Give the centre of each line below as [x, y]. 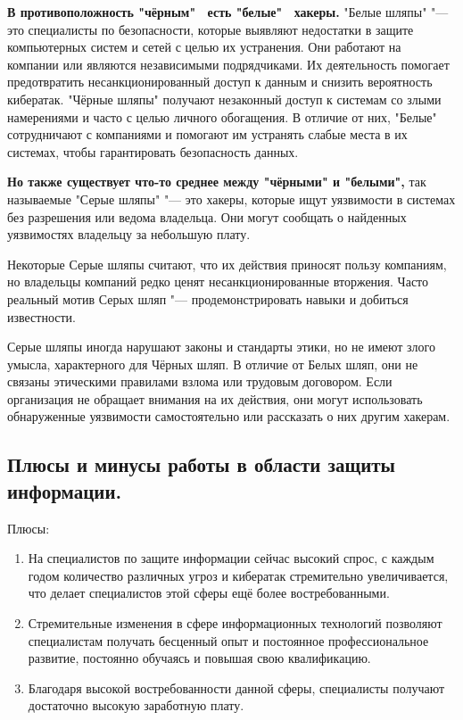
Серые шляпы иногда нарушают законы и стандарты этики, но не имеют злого [221, 347]
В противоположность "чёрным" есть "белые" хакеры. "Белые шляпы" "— [228, 12]
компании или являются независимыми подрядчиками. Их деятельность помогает [228, 64]
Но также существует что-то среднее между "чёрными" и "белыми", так [217, 182]
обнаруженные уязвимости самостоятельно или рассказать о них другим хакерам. [229, 416]
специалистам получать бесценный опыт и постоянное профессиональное [228, 640]
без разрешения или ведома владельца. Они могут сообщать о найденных [207, 216]
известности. [42, 316]
